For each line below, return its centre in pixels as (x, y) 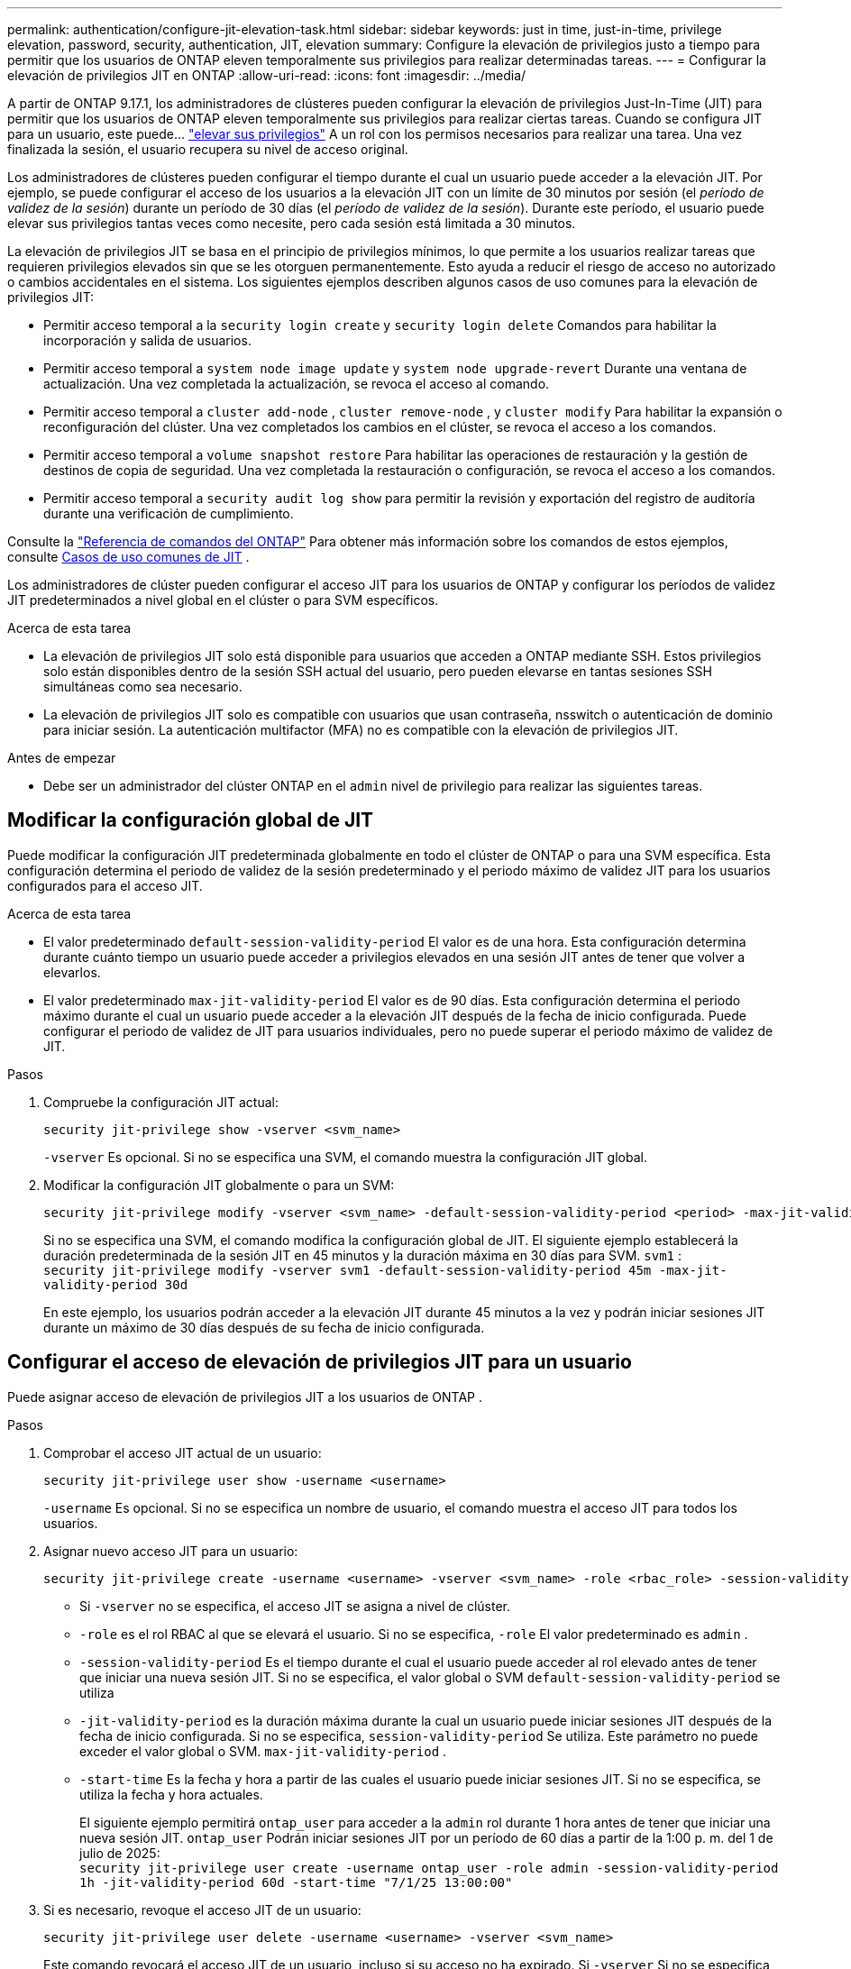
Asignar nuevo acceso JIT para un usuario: (171, 1551)
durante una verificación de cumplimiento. (169, 513)
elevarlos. (72, 972)
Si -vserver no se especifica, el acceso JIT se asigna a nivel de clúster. (295, 1606)
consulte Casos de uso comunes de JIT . (128, 557)
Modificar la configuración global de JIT (191, 820)
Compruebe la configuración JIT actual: (161, 1102)
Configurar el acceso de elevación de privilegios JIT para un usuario (320, 1362)
